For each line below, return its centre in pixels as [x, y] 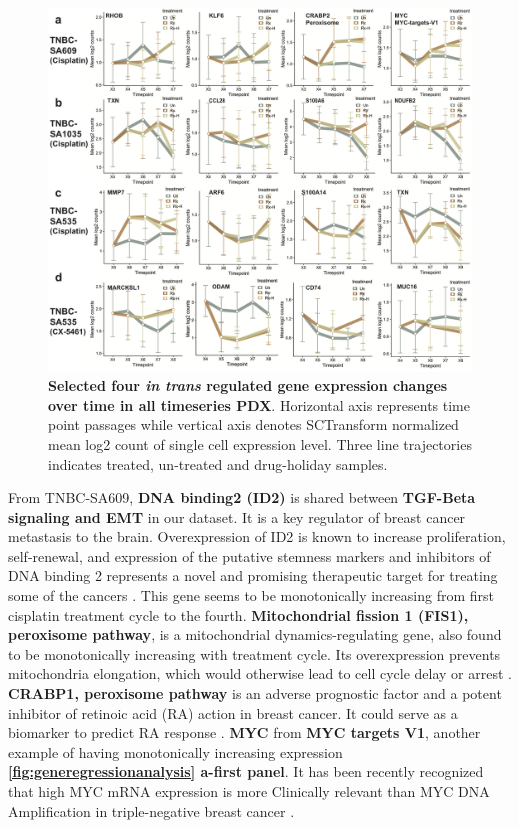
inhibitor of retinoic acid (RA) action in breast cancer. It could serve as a [233, 712]
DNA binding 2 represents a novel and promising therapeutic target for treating [253, 575]
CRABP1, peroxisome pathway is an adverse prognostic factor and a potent [255, 693]
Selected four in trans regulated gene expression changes [248, 385]
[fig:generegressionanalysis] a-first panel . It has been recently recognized [246, 771]
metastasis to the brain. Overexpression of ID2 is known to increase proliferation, [257, 536]
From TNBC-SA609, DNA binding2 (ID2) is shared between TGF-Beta [242, 497]
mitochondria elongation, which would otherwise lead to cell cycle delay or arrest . [260, 673]
